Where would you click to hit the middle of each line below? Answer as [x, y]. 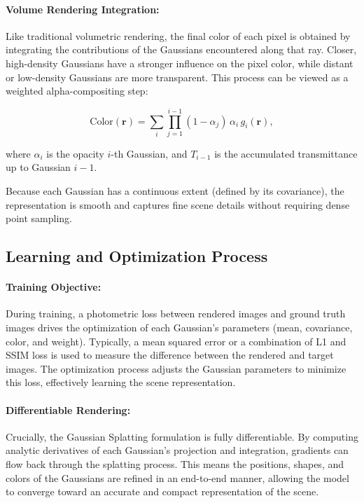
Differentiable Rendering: [68, 409]
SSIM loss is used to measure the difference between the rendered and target [170, 355]
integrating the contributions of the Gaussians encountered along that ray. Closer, [181, 49]
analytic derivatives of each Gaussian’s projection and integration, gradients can [177, 450]
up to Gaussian [38, 167]
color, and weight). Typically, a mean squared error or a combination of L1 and [176, 341]
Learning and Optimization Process [137, 256]
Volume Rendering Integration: [83, 9]
